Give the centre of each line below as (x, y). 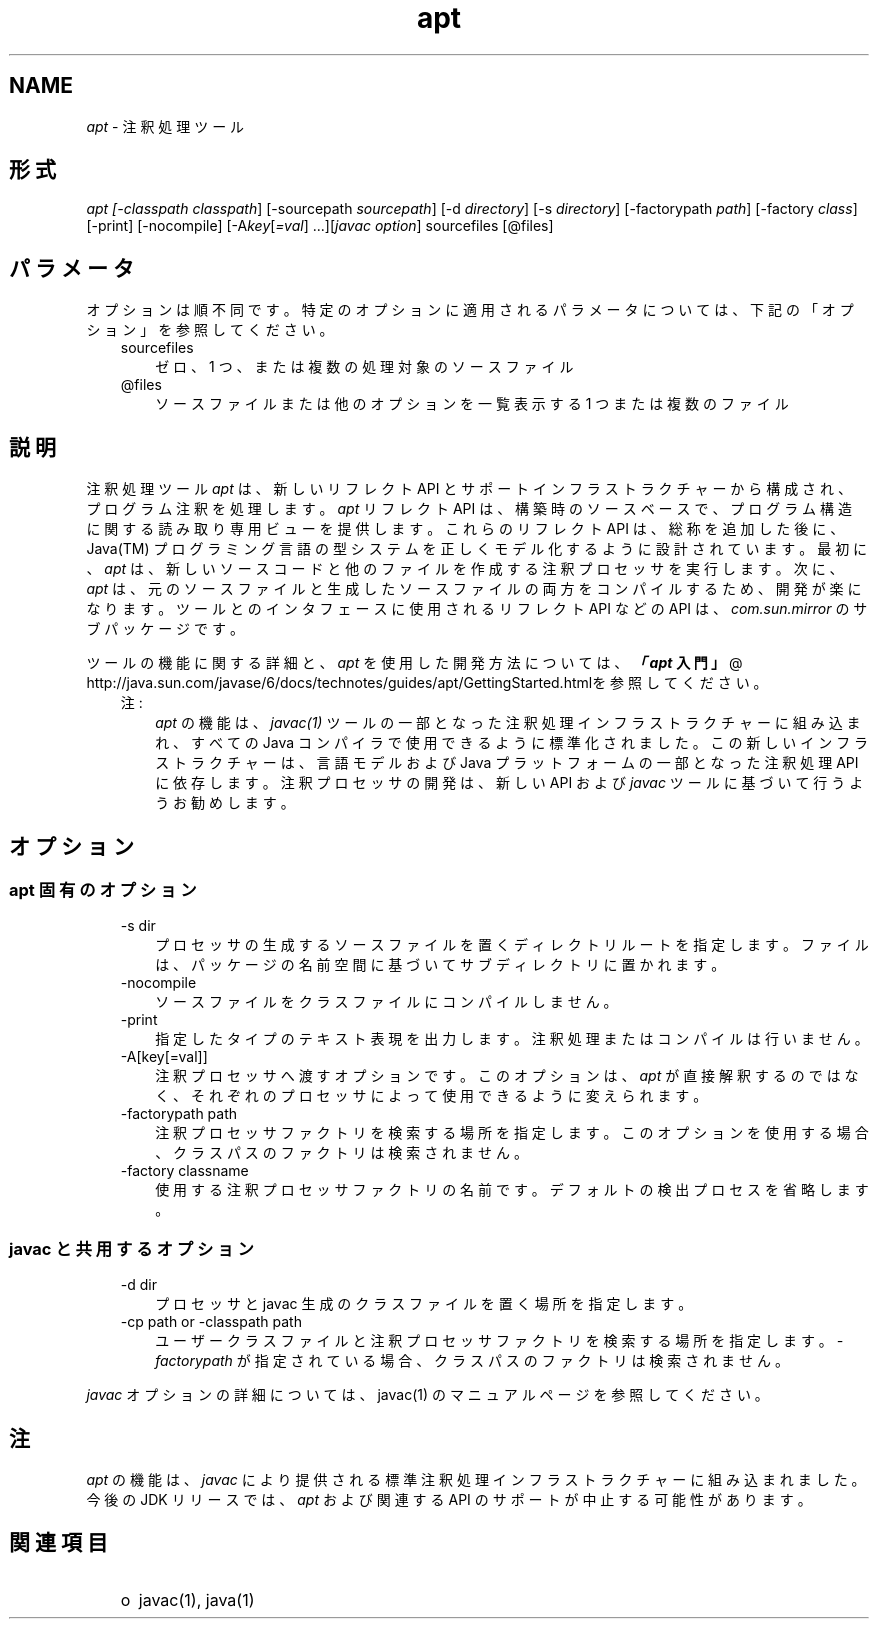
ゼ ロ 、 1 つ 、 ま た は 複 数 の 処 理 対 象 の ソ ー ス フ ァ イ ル (364, 367)
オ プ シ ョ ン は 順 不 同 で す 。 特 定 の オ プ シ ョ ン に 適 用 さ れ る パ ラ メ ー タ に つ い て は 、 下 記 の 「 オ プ (470, 310)
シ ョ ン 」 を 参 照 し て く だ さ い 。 (210, 330)
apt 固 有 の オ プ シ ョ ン (103, 889)
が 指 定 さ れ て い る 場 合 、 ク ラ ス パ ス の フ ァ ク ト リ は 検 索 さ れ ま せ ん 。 (512, 1361)
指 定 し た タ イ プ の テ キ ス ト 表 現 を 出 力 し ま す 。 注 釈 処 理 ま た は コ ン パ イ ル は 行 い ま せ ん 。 (512, 1039)
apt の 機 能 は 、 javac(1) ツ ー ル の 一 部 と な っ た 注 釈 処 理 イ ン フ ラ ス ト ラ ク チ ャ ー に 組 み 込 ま (508, 723)
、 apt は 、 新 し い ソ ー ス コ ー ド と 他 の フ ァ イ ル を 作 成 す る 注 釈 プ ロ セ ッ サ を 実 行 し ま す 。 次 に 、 (465, 569)
